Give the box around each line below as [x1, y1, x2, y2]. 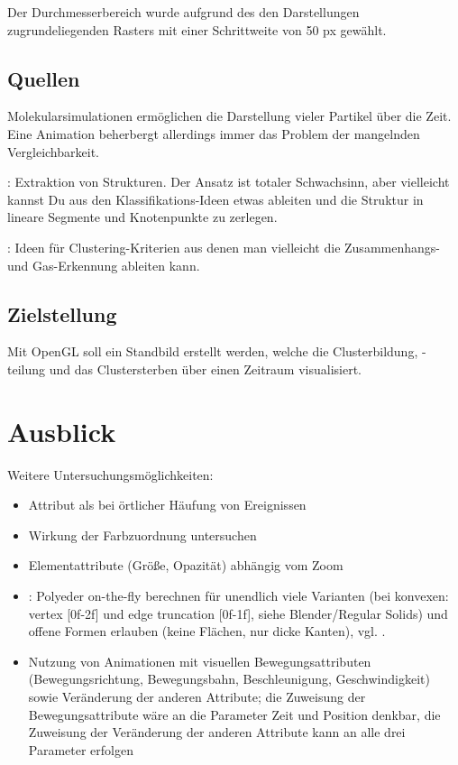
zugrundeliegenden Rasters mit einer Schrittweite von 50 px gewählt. [7, 20, 387, 39]
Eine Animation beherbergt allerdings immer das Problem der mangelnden [7, 124, 420, 143]
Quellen [7, 64, 80, 92]
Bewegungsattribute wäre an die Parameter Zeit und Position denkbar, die [28, 705, 441, 724]
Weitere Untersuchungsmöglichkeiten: [7, 465, 214, 484]
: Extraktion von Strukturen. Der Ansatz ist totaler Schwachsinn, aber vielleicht [7, 172, 450, 191]
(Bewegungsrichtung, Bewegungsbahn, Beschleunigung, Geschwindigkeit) [28, 669, 430, 688]
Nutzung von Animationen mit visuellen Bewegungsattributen [28, 651, 371, 670]
